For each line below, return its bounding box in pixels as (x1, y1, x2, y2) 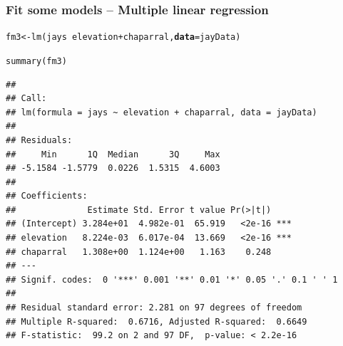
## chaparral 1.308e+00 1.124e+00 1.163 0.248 (6, 246, 272, 257)
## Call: (6, 93, 47, 104)
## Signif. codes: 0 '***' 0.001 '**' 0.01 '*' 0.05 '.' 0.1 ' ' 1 (6, 274, 338, 285)
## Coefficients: (6, 191, 88, 201)
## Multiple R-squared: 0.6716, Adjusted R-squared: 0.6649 (6, 316, 307, 327)
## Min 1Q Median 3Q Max (6, 149, 220, 159)
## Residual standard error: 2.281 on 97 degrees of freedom (6, 303, 302, 313)
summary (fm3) (6, 56, 67, 66)
